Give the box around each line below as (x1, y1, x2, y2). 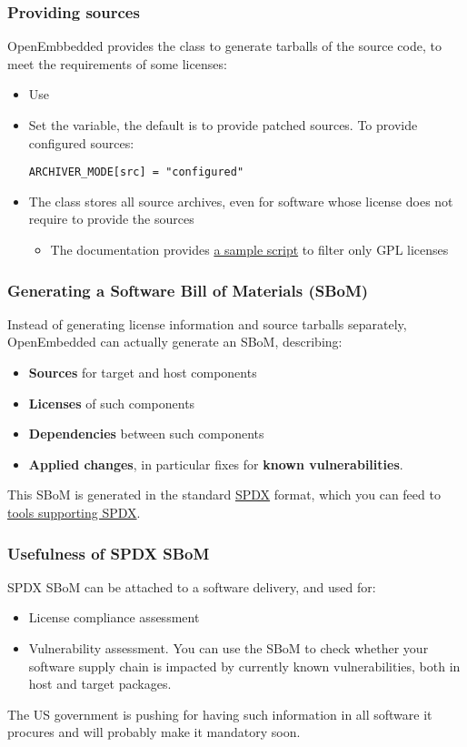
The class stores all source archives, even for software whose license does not (28, 191, 453, 210)
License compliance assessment (28, 608, 200, 627)
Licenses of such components (28, 393, 195, 412)
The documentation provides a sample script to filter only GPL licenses (50, 240, 449, 259)
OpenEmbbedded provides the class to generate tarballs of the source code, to (7, 36, 442, 56)
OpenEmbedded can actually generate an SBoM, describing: (7, 332, 343, 351)
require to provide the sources (28, 209, 194, 228)
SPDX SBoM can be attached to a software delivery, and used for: (7, 577, 376, 596)
